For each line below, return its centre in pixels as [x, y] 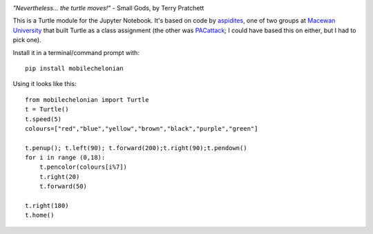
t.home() [40, 215]
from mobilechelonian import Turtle [87, 99]
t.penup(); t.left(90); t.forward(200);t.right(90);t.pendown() [136, 148]
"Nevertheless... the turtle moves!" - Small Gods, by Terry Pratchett [108, 8]
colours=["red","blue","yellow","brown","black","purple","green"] [142, 128]
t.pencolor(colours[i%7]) [83, 167]
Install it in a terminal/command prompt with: [76, 52]
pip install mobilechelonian [74, 68]
